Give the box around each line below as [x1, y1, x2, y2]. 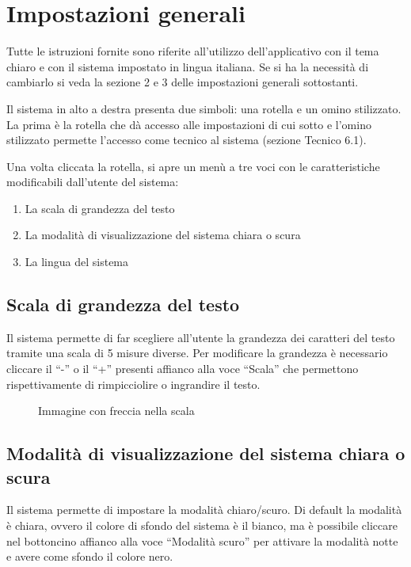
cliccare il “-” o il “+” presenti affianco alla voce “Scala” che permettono [6, 360, 359, 377]
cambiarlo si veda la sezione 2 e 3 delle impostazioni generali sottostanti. [6, 74, 359, 90]
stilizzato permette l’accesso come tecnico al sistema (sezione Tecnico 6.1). [6, 131, 367, 148]
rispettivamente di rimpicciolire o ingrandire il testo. [6, 375, 261, 392]
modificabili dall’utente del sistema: [6, 173, 179, 190]
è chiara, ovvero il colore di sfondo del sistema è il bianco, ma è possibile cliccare [6, 517, 398, 534]
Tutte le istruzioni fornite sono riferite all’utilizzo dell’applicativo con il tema [6, 43, 379, 59]
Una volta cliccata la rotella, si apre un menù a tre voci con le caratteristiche [6, 158, 380, 174]
